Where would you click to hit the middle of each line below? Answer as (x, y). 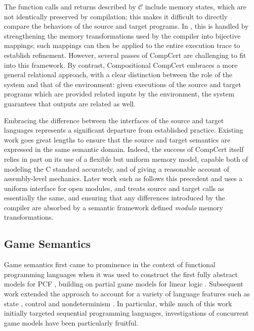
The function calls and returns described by (70, 6)
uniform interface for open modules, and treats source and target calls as (114, 188)
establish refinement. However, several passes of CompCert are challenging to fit (125, 55)
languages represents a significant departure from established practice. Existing (124, 130)
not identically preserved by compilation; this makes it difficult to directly (116, 16)
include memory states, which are (196, 6)
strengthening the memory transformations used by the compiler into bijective (122, 35)
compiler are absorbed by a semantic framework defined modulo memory (114, 207)
